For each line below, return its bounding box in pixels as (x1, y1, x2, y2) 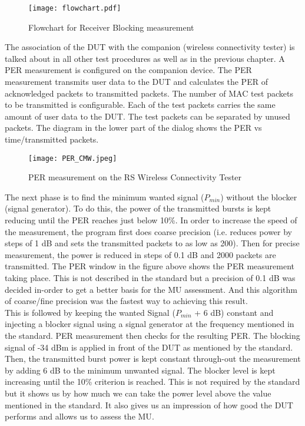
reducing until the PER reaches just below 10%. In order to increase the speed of (5, 214, 297, 226)
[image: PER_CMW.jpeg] (28, 154, 117, 163)
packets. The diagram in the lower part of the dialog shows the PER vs (5, 121, 262, 134)
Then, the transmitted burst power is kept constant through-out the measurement (5, 352, 301, 365)
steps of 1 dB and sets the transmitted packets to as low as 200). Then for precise (5, 237, 300, 249)
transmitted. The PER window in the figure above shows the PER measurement (5, 260, 294, 272)
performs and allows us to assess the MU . (5, 410, 154, 422)
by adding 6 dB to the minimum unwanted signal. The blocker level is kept (5, 364, 276, 376)
